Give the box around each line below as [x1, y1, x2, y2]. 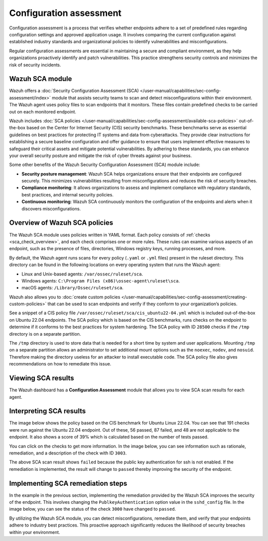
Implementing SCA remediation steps [9, 479, 128, 487]
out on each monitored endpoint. [9, 108, 76, 114]
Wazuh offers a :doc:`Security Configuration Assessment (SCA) [9, 88, 139, 94]
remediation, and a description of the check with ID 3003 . [9, 450, 127, 456]
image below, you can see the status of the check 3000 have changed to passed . [9, 506, 176, 512]
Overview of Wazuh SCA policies [9, 219, 114, 227]
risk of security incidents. [9, 62, 62, 68]
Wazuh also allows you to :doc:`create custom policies [9, 294, 121, 300]
